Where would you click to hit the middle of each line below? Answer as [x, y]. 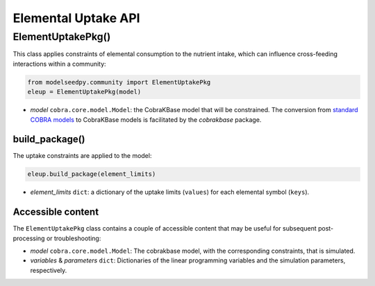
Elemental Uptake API [76, 18]
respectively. [49, 270]
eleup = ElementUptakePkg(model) [84, 92]
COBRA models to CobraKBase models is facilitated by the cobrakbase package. [146, 119]
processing [29, 238]
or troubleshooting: [74, 238]
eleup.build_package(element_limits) [92, 174]
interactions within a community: [60, 64]
